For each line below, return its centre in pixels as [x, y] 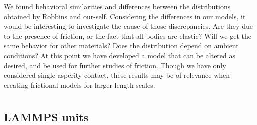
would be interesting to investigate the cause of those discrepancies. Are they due [128, 26]
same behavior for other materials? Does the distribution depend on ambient [121, 46]
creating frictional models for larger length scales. [80, 84]
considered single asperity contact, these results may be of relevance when [117, 75]
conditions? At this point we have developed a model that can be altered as [120, 55]
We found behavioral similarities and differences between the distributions [117, 6]
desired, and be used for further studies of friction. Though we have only [115, 65]
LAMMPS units [46, 116]
